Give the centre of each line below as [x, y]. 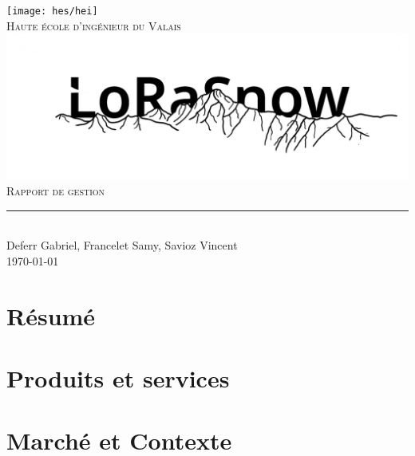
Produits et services [118, 377]
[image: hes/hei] [52, 11]
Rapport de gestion [56, 190]
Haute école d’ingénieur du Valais [94, 25]
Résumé [51, 315]
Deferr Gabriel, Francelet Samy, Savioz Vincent [122, 245]
